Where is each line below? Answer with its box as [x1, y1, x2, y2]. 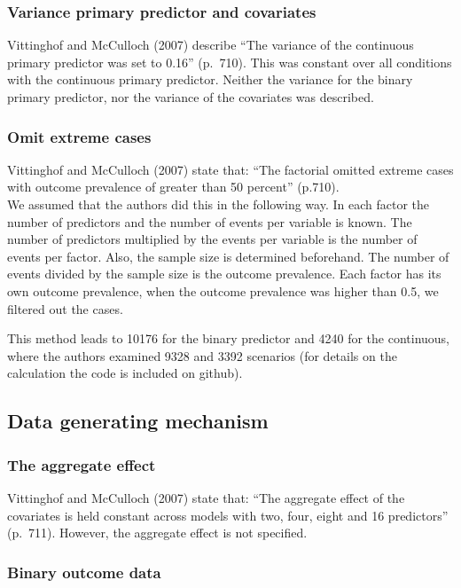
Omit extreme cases [7, 125, 152, 147]
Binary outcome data [7, 561, 161, 583]
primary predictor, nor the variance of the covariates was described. [7, 88, 374, 106]
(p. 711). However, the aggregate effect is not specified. [7, 523, 308, 542]
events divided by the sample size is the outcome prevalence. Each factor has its [7, 264, 441, 283]
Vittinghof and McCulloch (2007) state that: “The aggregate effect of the [7, 488, 405, 506]
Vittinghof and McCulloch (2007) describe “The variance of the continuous [7, 35, 414, 54]
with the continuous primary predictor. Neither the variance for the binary [7, 70, 413, 89]
